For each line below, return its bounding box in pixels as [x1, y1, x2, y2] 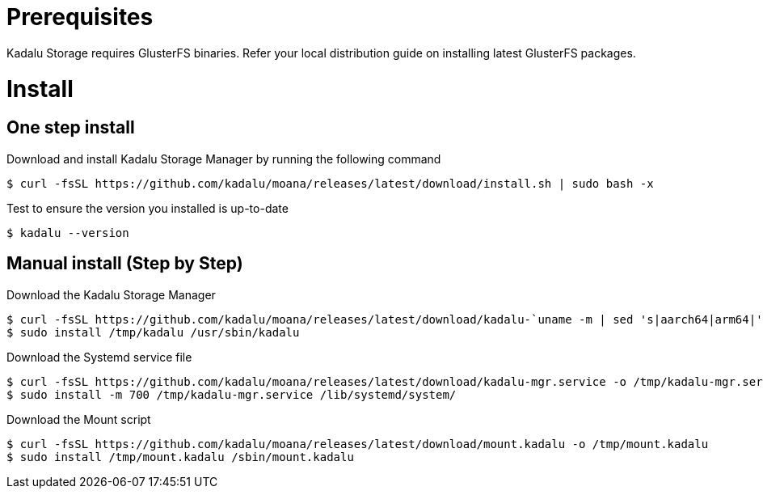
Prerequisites [6, 3, 154, 31]
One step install [6, 117, 135, 138]
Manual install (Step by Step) [6, 253, 243, 274]
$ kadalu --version [6, 226, 129, 239]
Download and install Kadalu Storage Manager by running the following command [6, 151, 441, 166]
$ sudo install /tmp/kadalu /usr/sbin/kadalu [6, 325, 300, 339]
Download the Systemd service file [6, 349, 192, 364]
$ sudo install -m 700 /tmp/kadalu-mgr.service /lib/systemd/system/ [6, 387, 457, 401]
